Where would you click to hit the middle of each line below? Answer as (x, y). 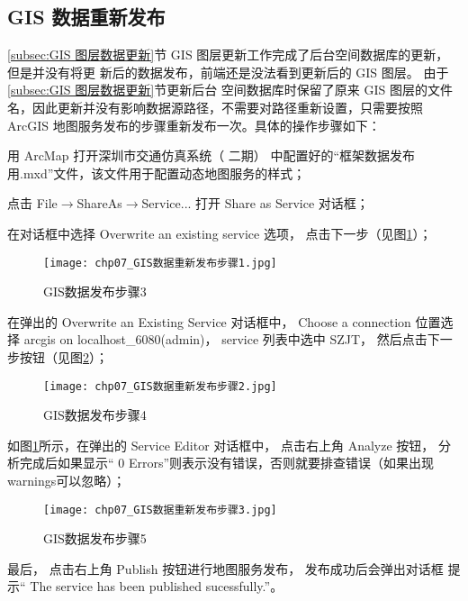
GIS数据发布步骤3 (95, 291)
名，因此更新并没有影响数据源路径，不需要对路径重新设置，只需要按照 (215, 107)
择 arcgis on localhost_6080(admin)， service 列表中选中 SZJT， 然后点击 (217, 339)
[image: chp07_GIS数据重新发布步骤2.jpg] (160, 386)
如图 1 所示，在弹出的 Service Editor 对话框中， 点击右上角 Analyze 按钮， (221, 445)
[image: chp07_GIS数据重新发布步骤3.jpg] (160, 510)
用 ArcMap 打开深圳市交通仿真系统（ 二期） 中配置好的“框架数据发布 (211, 155)
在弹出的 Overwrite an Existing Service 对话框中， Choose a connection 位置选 (230, 321)
